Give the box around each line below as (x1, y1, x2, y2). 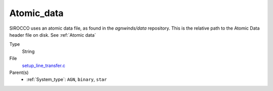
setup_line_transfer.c (22, 62, 66, 68)
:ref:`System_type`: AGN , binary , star (26, 76, 107, 82)
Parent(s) (9, 69, 29, 75)
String (22, 48, 35, 54)
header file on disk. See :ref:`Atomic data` (9, 32, 96, 38)
